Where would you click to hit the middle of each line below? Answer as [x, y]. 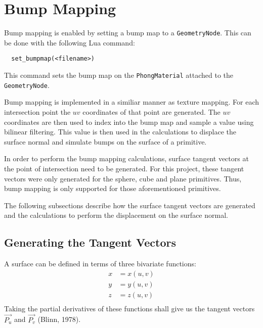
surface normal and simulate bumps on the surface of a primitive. [105, 141]
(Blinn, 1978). [59, 319]
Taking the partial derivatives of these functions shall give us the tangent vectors [129, 308]
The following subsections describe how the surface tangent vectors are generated [130, 205]
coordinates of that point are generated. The [151, 111]
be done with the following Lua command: [70, 42]
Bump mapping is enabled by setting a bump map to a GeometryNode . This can [128, 33]
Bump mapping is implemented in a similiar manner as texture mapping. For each [131, 102]
